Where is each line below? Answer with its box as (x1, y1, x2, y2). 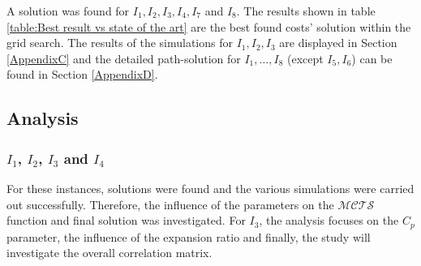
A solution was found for (6, 2, 130, 19)
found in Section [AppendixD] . (6, 66, 158, 83)
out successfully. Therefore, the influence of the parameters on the (6, 195, 334, 212)
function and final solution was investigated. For (6, 212, 246, 229)
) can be (351, 49, 393, 66)
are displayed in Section (279, 34, 397, 51)
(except (286, 49, 324, 66)
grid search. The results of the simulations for (6, 34, 233, 51)
